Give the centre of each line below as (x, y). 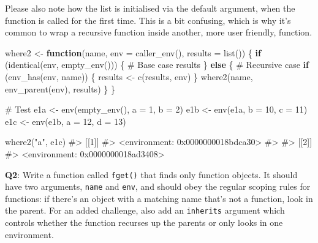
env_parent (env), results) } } (60, 88)
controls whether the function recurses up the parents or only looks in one (144, 222)
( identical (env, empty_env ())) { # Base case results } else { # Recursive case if (157, 65)
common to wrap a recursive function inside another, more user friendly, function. (159, 32)
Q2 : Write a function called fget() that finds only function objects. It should (151, 174)
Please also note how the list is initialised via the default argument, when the (150, 8)
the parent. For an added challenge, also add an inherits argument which (145, 210)
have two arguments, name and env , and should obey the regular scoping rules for (158, 186)
